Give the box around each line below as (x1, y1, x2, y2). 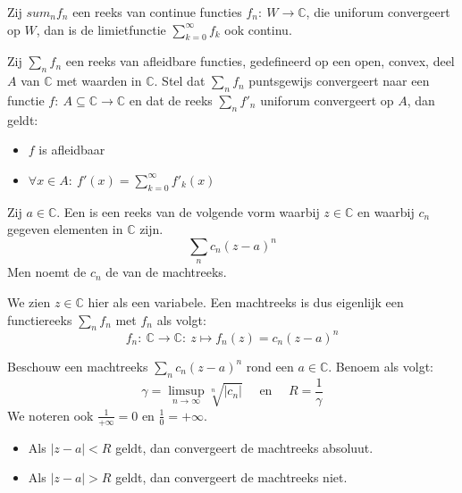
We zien (7, 292, 51, 311)
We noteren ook (7, 405, 94, 424)
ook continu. (224, 20, 292, 38)
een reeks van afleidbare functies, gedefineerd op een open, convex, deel (65, 52, 455, 71)
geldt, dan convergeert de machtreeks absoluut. (115, 438, 374, 456)
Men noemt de (7, 263, 87, 281)
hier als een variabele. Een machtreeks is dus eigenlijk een (88, 292, 404, 311)
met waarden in (56, 71, 142, 90)
